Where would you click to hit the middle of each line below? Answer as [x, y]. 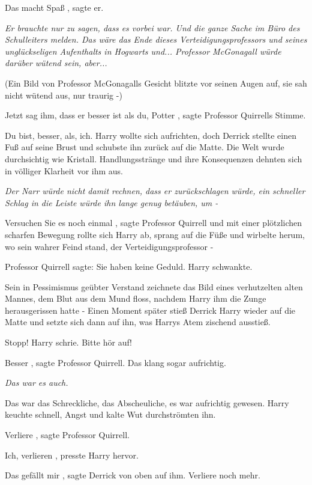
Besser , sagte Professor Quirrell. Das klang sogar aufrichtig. [115, 362]
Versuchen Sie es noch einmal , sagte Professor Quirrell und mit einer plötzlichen [154, 223]
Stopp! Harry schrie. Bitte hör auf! [69, 342]
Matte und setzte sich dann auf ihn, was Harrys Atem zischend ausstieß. [138, 322]
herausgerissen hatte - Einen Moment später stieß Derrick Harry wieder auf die [150, 310]
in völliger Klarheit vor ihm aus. [64, 170]
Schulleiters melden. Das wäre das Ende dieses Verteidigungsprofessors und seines [156, 39]
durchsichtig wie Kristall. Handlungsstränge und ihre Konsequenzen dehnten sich [154, 158]
